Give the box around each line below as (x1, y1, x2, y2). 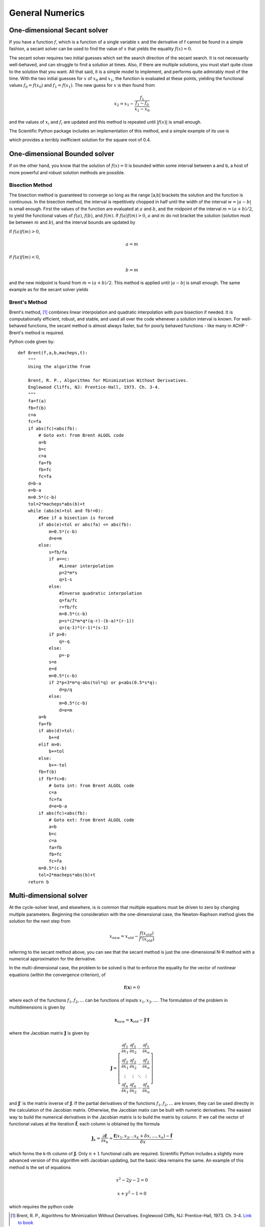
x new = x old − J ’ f (114, 1017, 150, 1024)
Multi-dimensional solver (9, 891, 88, 900)
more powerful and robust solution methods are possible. (9, 169, 125, 175)
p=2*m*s (59, 570, 78, 575)
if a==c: (49, 556, 70, 562)
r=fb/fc (59, 604, 78, 610)
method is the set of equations (9, 1164, 71, 1170)
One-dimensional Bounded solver (9, 150, 115, 158)
